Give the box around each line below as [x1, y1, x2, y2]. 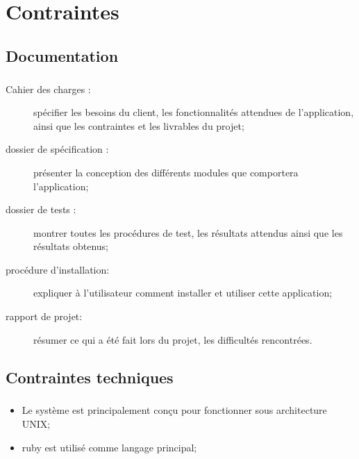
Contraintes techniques [6, 366, 174, 387]
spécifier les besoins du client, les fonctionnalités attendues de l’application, [33, 105, 354, 119]
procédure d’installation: [6, 262, 110, 276]
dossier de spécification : [6, 142, 109, 156]
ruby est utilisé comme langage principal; [22, 440, 197, 454]
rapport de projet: [6, 309, 83, 324]
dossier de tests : [6, 202, 76, 217]
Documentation [6, 44, 119, 66]
